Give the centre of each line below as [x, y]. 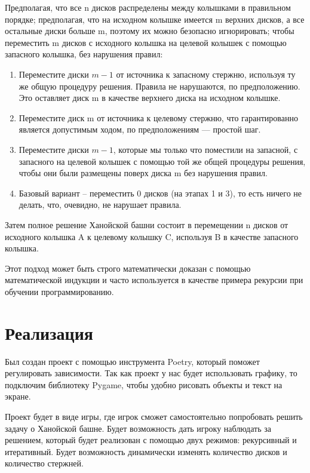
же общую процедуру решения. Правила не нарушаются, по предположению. [159, 86]
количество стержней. [44, 463]
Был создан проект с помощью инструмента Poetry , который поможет [132, 361]
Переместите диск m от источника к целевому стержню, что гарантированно [158, 117]
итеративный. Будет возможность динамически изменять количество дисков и [146, 451]
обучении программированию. [59, 291]
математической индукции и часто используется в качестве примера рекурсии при [154, 280]
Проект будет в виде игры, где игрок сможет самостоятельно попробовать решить [154, 416]
